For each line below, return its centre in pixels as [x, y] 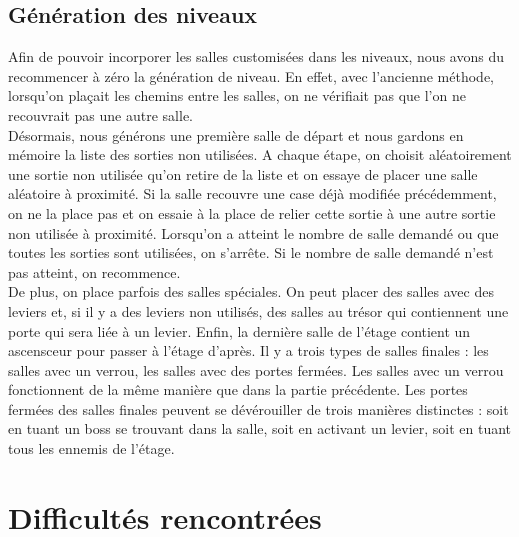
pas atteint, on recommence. [94, 271]
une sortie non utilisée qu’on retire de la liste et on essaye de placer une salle [243, 173]
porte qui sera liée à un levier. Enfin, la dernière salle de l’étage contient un [239, 330]
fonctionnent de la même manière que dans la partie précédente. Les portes [238, 389]
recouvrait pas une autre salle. [100, 114]
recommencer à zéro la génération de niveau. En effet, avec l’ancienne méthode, [251, 75]
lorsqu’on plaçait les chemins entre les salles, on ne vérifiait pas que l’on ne [237, 95]
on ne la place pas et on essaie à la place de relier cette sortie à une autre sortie [252, 212]
